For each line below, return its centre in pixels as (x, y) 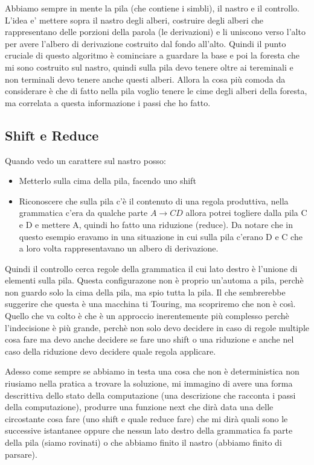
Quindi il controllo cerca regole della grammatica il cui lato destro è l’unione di (151, 268)
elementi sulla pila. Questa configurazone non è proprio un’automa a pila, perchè (154, 280)
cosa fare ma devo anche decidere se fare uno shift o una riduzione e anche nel (149, 339)
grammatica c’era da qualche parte (83, 213)
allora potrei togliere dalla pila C (246, 213)
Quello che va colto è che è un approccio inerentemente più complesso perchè (147, 316)
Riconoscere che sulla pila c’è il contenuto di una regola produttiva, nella (154, 201)
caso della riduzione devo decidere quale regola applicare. (111, 351)
